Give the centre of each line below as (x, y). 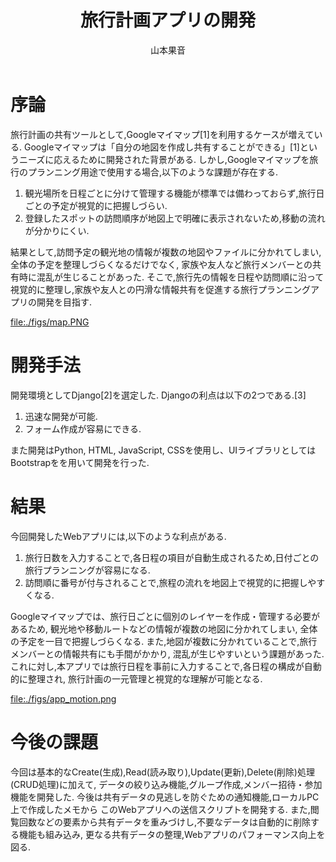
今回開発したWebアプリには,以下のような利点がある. (118, 536)
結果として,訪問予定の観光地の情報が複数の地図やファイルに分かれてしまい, (166, 252)
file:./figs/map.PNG (50, 322)
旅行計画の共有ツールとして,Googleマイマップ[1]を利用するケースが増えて (162, 134)
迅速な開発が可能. (61, 416)
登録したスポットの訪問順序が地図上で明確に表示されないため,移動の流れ (175, 218)
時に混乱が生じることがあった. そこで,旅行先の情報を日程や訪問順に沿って (171, 277)
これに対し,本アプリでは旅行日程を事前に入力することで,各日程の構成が (157, 666)
